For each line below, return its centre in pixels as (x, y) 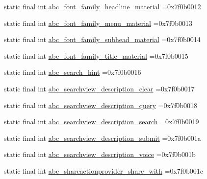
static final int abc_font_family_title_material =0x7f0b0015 (96, 56)
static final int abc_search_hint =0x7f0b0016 (73, 72)
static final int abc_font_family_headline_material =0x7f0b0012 (103, 6)
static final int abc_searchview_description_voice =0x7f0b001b (100, 154)
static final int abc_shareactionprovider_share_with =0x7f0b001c (104, 170)
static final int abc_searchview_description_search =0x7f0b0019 (102, 122)
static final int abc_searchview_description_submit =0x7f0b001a (103, 138)
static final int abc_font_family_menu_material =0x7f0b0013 (98, 23)
